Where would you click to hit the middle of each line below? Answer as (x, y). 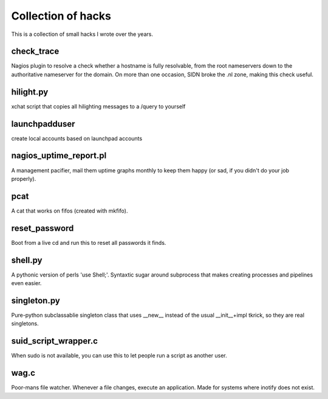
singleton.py (36, 301)
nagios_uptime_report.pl (59, 156)
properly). (24, 178)
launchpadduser (43, 124)
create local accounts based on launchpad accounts (77, 138)
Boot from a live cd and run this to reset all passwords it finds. (89, 242)
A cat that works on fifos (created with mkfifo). (70, 211)
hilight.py (30, 92)
